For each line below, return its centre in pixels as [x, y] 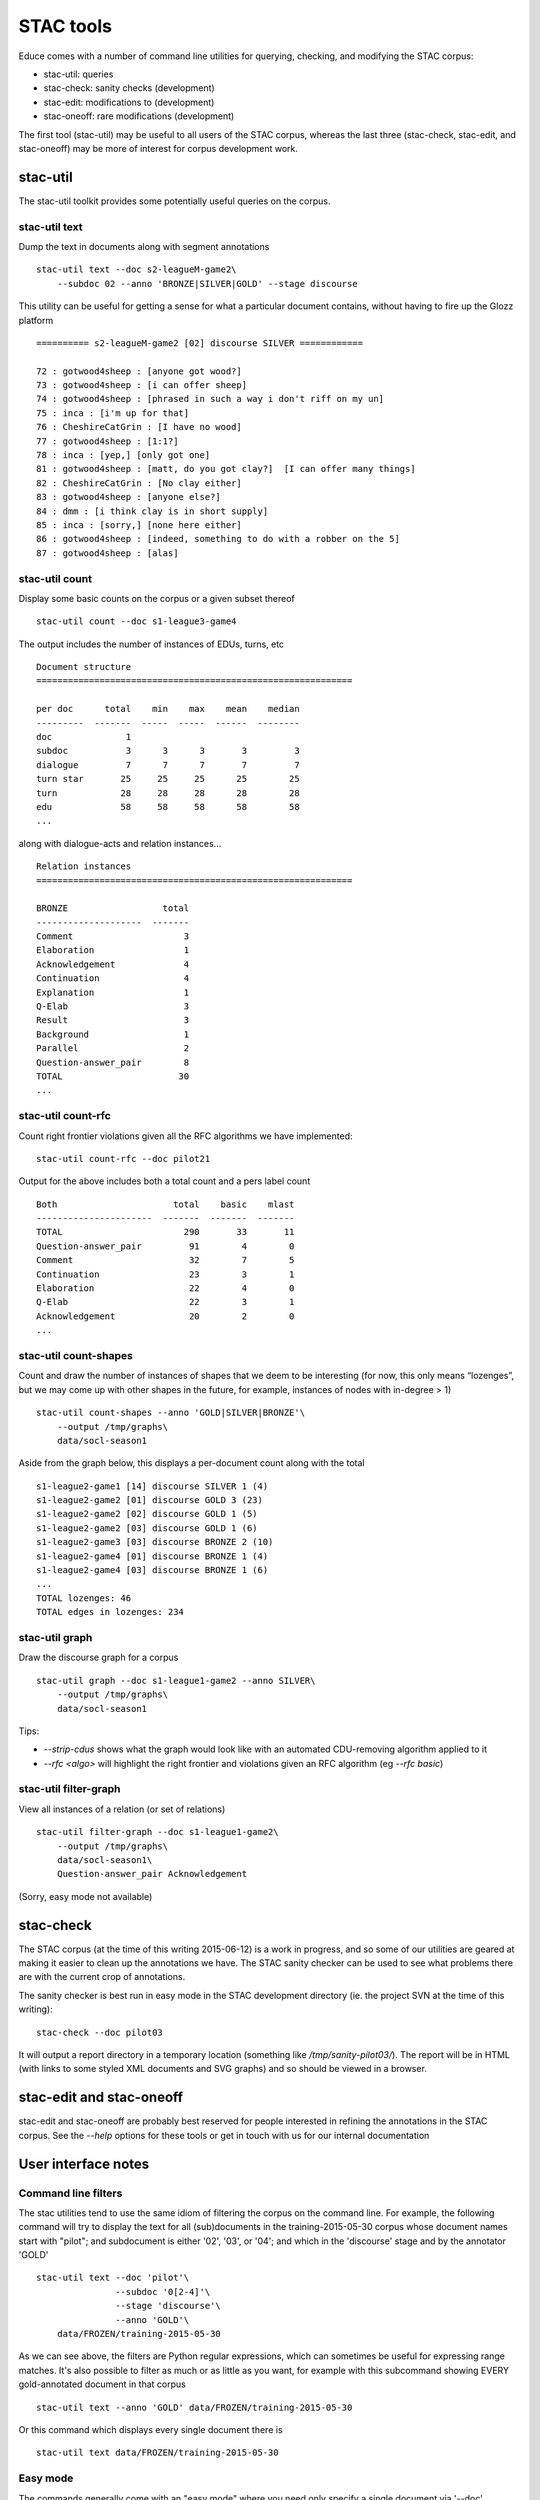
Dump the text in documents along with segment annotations [144, 246]
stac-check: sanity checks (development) [129, 88]
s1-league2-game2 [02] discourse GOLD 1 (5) [147, 1514]
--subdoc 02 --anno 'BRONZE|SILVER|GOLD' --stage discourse [207, 283]
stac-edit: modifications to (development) [129, 102]
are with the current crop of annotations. [102, 1977]
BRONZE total [113, 908]
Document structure [84, 667]
